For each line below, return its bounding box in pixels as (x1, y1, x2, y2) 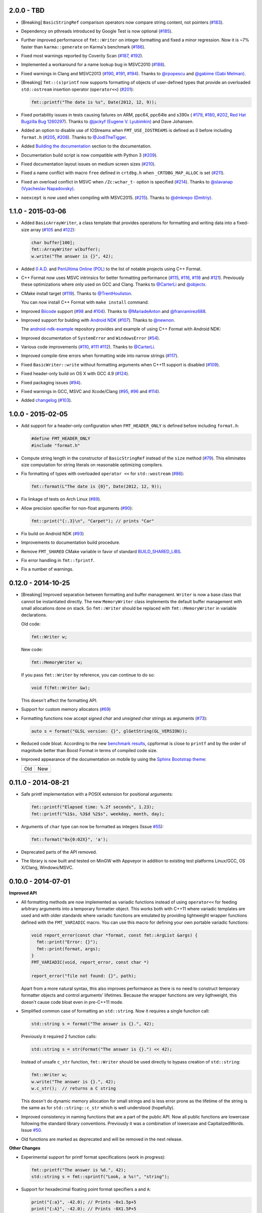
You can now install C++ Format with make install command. (21, 299, 149, 305)
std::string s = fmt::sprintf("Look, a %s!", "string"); (31, 1174, 170, 1180)
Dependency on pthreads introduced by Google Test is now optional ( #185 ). (21, 28, 173, 34)
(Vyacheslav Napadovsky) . (21, 186, 75, 192)
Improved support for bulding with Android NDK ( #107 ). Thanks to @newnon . (21, 317, 175, 323)
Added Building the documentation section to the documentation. (21, 143, 152, 149)
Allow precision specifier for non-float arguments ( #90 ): (21, 505, 133, 511)
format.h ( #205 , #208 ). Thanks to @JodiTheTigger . (21, 134, 127, 140)
